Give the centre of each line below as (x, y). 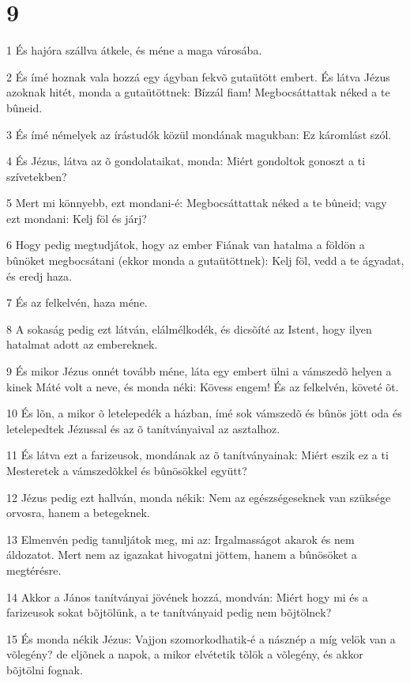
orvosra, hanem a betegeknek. (78, 513)
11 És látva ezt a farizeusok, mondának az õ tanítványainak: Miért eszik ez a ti (197, 455)
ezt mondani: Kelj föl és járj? (77, 218)
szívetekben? (37, 176)
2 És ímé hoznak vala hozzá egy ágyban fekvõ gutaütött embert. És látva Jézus (198, 76)
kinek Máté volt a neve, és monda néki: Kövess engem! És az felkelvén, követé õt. (203, 386)
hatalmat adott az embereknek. (82, 344)
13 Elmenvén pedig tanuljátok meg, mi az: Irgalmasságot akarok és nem (181, 539)
